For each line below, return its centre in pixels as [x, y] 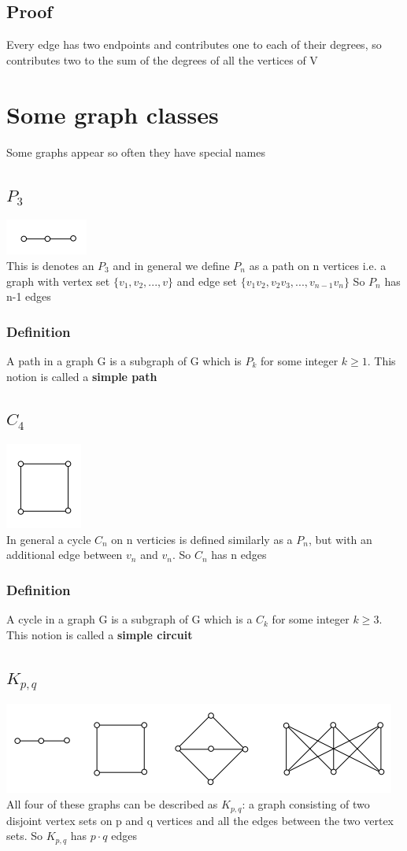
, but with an [340, 539]
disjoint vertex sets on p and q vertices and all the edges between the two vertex [200, 820]
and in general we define [171, 265]
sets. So [25, 836]
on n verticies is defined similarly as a [202, 539]
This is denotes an [50, 265]
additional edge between [65, 555]
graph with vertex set [58, 281]
